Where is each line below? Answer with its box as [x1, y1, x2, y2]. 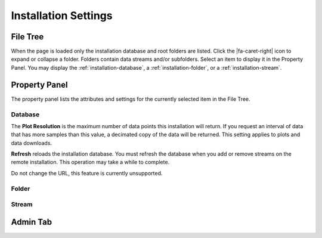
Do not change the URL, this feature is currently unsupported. [11, 169, 163, 177]
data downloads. [11, 139, 52, 146]
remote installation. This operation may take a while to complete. [11, 159, 170, 166]
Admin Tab [11, 217, 52, 227]
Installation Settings [11, 9, 113, 22]
